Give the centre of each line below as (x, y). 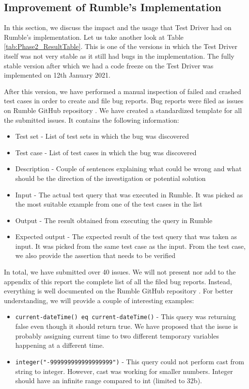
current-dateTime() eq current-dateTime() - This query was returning (125, 316)
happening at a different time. (60, 345)
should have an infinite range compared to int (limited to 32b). (109, 381)
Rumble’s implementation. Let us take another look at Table (94, 37)
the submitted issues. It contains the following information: (92, 120)
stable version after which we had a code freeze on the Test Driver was (109, 65)
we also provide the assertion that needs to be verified (95, 255)
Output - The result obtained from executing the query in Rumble (114, 220)
